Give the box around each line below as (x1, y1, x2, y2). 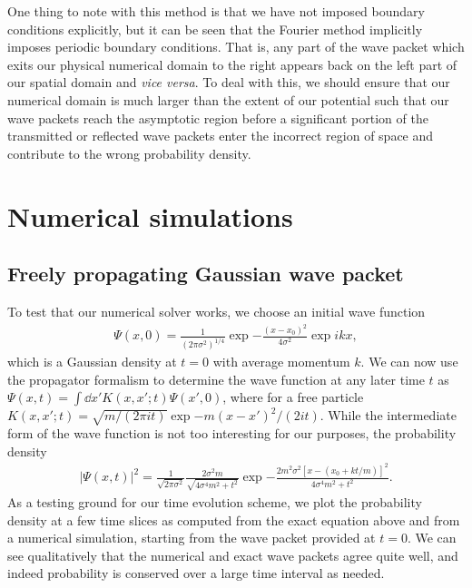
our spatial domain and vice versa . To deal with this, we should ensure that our (7, 73, 450, 92)
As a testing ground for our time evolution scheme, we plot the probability (7, 493, 422, 512)
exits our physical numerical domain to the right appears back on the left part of (7, 54, 457, 73)
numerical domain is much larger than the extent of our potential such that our (7, 90, 449, 109)
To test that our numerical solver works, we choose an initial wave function (7, 301, 426, 320)
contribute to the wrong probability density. (7, 143, 251, 162)
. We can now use (360, 352, 458, 371)
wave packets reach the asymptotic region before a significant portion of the (7, 108, 428, 127)
